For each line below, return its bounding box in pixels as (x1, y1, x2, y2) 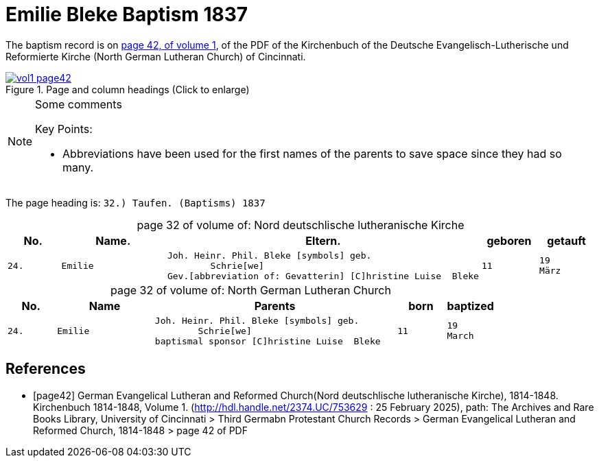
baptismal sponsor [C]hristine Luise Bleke (154, 335, 381, 346)
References (5, 360, 86, 378)
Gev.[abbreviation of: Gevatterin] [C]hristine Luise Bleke (167, 270, 479, 281)
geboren (486, 233, 532, 248)
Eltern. (305, 233, 341, 248)
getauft (547, 233, 586, 248)
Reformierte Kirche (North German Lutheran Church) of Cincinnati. (5, 50, 306, 62)
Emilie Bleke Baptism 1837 (5, 3, 248, 26)
